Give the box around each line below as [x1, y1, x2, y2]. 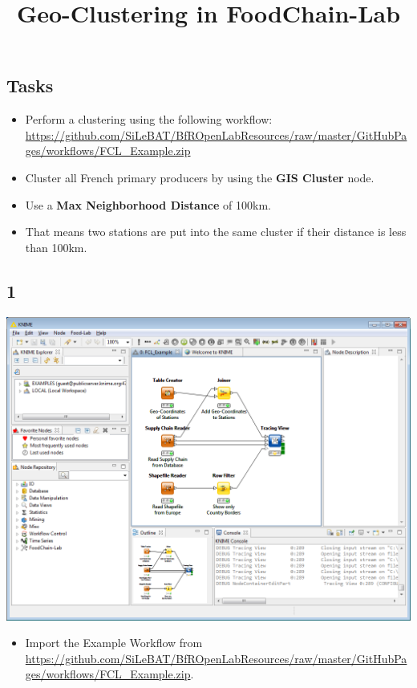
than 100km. [25, 238, 87, 255]
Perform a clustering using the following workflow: [25, 111, 273, 128]
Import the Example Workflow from [25, 634, 203, 651]
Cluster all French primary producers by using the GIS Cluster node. [25, 169, 374, 185]
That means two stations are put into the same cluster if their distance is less [25, 223, 407, 240]
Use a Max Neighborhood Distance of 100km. [25, 196, 271, 213]
